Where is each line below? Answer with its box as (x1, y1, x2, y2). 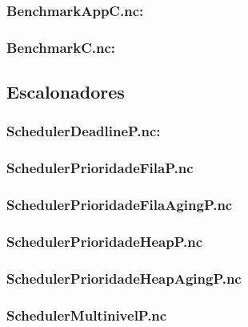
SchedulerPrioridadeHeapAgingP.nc (6, 268, 242, 288)
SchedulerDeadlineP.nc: (6, 121, 161, 141)
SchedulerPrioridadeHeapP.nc (6, 231, 203, 251)
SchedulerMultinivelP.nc (6, 305, 167, 325)
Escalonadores (6, 79, 125, 104)
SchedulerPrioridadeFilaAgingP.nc (6, 195, 233, 215)
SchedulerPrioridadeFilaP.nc (6, 158, 194, 178)
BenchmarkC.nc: (6, 37, 116, 57)
